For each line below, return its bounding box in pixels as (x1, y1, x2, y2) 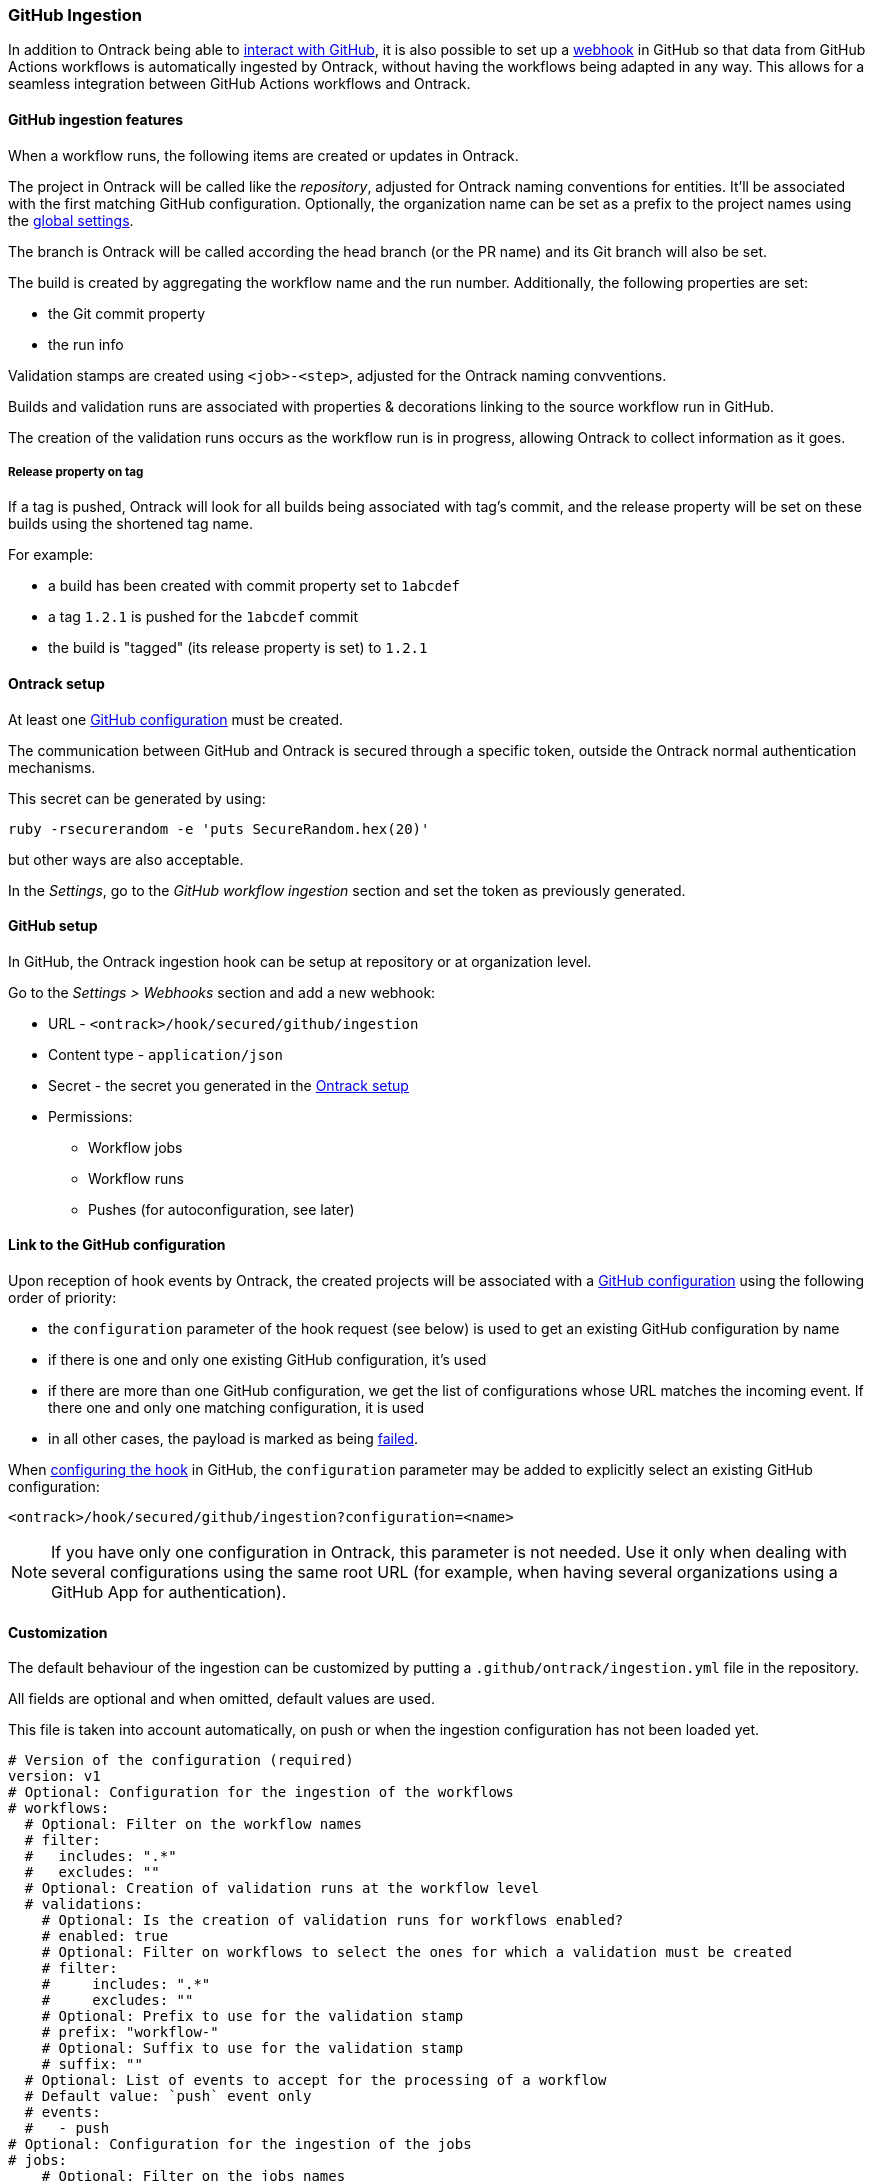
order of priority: (8, 1289, 117, 1307)
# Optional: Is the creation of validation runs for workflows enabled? (41, 1912, 624, 1929)
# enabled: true (41, 1928, 169, 1945)
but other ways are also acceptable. (8, 850, 244, 868)
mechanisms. (8, 758, 96, 776)
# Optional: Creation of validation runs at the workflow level (24, 1880, 540, 1897)
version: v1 (8, 1768, 101, 1785)
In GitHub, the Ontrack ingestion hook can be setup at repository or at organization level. (8, 952, 592, 970)
